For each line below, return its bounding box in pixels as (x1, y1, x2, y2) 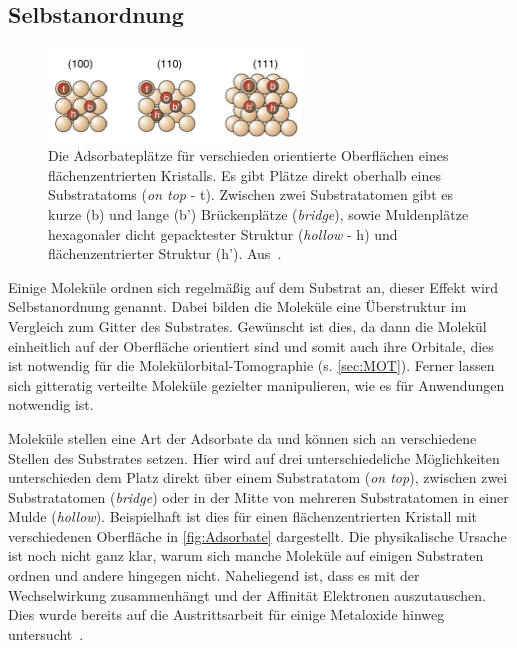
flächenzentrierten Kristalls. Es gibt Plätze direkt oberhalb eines (48, 164, 441, 185)
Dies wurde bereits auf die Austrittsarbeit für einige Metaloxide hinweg (8, 604, 445, 625)
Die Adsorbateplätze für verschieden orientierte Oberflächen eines (48, 145, 449, 166)
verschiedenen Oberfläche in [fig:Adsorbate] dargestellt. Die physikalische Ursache (8, 525, 507, 546)
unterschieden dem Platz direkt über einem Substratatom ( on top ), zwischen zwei (8, 467, 508, 488)
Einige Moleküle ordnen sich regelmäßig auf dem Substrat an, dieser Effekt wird (8, 276, 499, 297)
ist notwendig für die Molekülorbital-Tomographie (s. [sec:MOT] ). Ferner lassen (8, 355, 495, 376)
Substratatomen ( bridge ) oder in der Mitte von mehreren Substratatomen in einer (8, 486, 509, 507)
